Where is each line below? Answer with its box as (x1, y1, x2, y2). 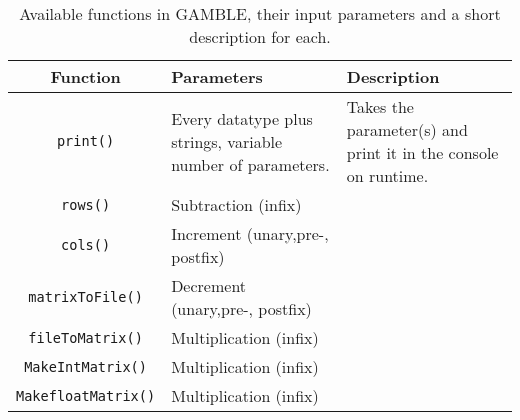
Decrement (171, 274, 247, 297)
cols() (61, 237, 111, 253)
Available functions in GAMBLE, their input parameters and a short (19, 2, 501, 25)
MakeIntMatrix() (24, 358, 147, 375)
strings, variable (171, 129, 283, 153)
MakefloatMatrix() (16, 387, 156, 404)
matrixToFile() (28, 289, 143, 305)
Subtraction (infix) (171, 193, 302, 216)
